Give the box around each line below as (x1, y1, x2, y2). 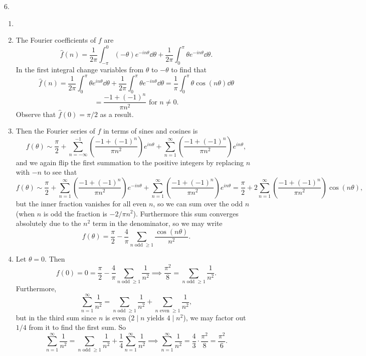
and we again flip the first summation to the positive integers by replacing (16, 157, 244, 167)
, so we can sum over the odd (153, 198, 243, 208)
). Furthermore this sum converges (133, 208, 239, 218)
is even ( (105, 312, 131, 322)
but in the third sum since (16, 312, 97, 322)
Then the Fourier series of (16, 126, 95, 136)
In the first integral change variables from (16, 64, 144, 75)
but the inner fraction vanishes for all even (16, 198, 147, 208)
